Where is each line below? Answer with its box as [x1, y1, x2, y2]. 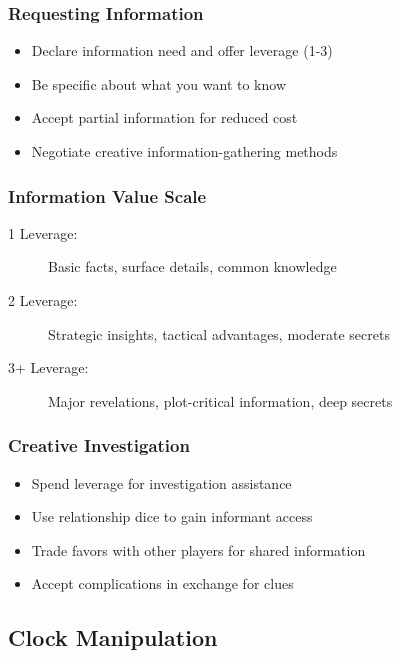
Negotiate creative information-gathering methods [31, 141, 338, 161]
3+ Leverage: [8, 357, 89, 378]
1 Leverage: [8, 222, 78, 243]
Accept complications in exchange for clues [31, 573, 294, 594]
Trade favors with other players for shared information [31, 539, 366, 560]
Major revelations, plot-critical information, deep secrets [48, 390, 393, 411]
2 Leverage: [8, 290, 78, 310]
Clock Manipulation [8, 622, 218, 653]
